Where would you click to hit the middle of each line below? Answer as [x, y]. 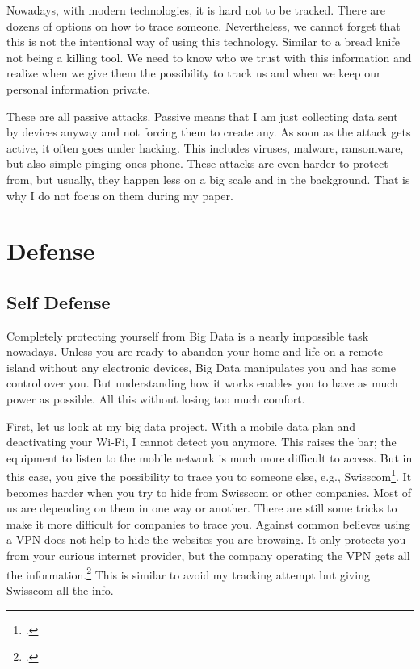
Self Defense [59, 301]
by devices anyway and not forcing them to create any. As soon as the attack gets [209, 132]
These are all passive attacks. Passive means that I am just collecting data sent [202, 116]
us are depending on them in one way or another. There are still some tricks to [202, 508]
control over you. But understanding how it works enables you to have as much [202, 383]
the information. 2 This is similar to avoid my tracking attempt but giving [188, 573]
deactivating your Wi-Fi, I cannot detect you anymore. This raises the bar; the [202, 442]
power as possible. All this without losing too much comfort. [156, 399]
